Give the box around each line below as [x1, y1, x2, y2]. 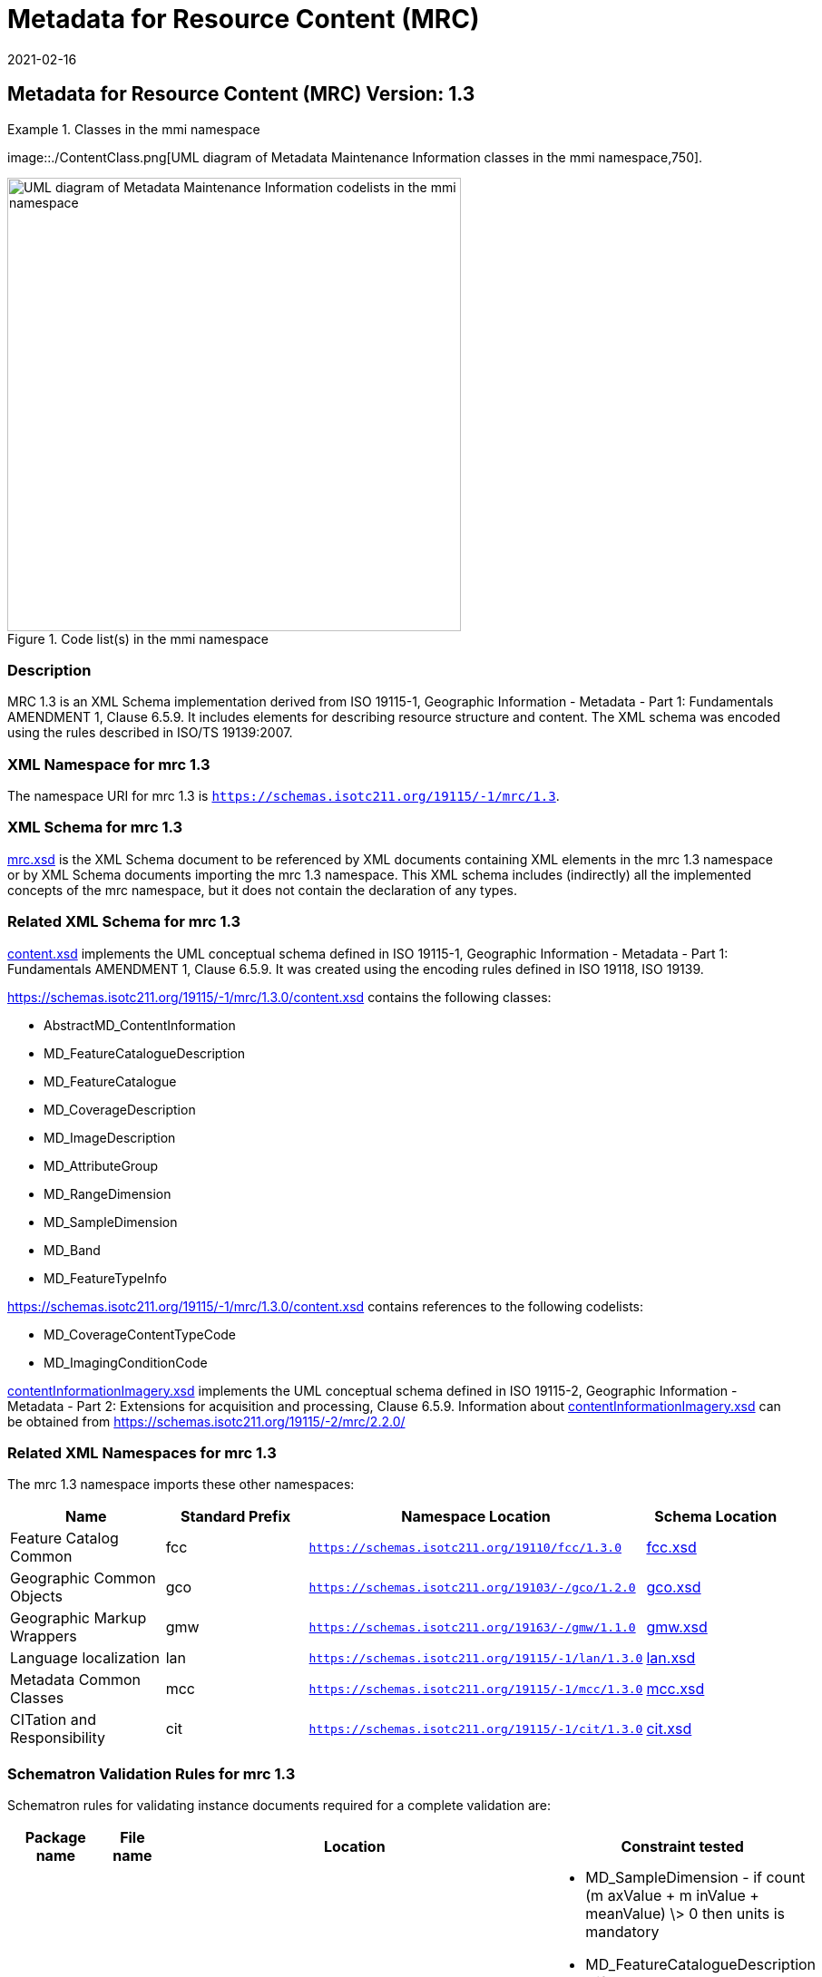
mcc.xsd [646, 1680, 705, 1699]
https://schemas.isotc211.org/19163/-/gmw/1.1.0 [308, 1620, 636, 1634]
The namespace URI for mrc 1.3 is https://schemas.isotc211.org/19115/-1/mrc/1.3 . [7, 788, 560, 804]
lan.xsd [646, 1649, 696, 1668]
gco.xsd [646, 1578, 701, 1597]
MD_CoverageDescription [44, 1101, 196, 1117]
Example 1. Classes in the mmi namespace [7, 121, 260, 137]
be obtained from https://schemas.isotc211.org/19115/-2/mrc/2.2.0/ [7, 1413, 406, 1429]
